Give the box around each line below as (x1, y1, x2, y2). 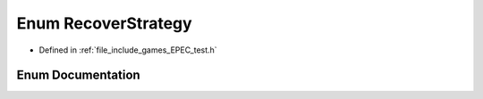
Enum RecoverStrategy (16, 13, 192, 33)
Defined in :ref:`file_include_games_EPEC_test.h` (38, 45, 218, 55)
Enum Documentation (16, 68, 140, 83)
